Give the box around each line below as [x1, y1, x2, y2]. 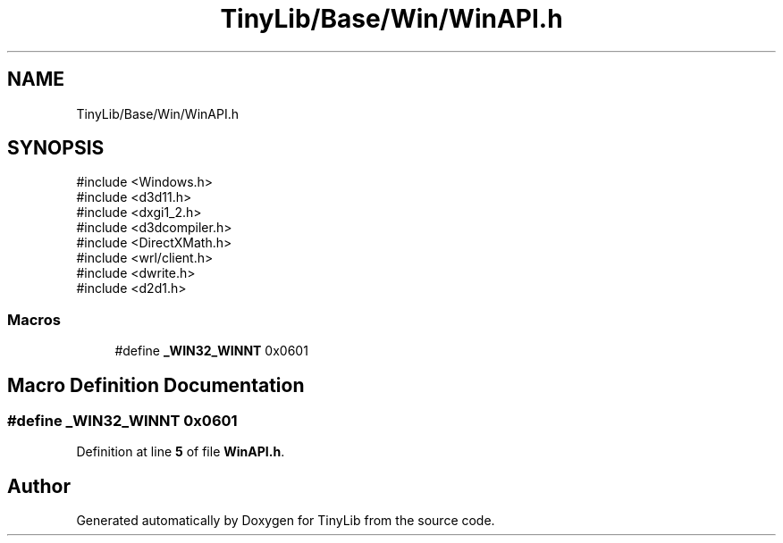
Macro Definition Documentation [7, 373, 305, 397]
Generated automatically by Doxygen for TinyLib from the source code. [76, 513, 495, 529]
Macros [7, 310, 61, 329]
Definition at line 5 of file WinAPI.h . [76, 444, 285, 460]
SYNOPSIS [7, 137, 105, 160]
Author [7, 474, 71, 497]
